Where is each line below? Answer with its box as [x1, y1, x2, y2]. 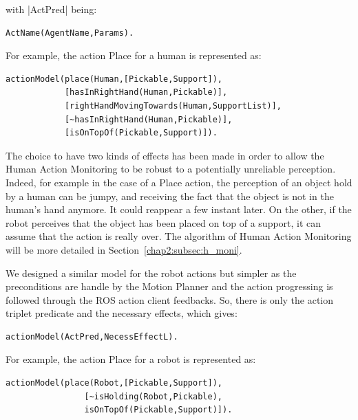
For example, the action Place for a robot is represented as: [6, 352, 256, 366]
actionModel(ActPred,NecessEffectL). [6, 331, 178, 342]
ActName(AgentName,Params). [6, 27, 134, 38]
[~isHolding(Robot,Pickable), [84, 391, 222, 401]
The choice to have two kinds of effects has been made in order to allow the [6, 148, 324, 162]
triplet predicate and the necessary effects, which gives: [6, 306, 238, 320]
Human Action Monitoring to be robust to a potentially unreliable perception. [6, 162, 336, 176]
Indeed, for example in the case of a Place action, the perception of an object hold [6, 175, 352, 189]
